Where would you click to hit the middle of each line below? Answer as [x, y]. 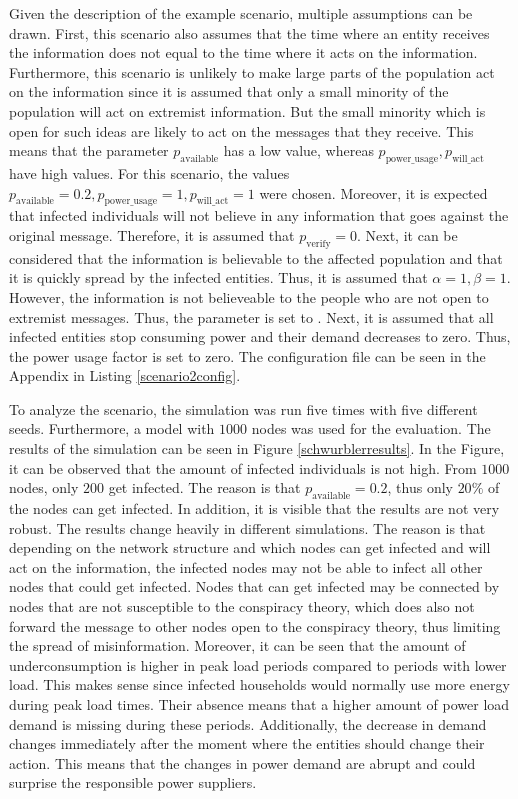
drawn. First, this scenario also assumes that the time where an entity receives [249, 32]
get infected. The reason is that [204, 487]
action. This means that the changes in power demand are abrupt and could [242, 762]
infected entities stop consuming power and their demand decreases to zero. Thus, [260, 336]
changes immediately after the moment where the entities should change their [247, 743]
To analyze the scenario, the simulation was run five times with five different [243, 408]
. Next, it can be [407, 234]
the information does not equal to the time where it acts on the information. [243, 52]
